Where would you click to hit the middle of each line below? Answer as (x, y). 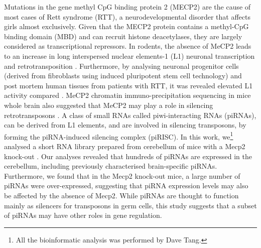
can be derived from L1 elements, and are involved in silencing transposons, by (125, 125)
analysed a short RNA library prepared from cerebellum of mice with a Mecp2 (125, 146)
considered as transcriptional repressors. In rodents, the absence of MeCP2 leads (128, 46)
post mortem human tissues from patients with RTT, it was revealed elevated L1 (128, 85)
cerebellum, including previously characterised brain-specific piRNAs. (111, 166)
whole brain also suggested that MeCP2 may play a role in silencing (109, 105)
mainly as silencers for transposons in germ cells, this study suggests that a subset (130, 205)
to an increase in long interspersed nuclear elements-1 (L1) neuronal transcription (129, 55)
